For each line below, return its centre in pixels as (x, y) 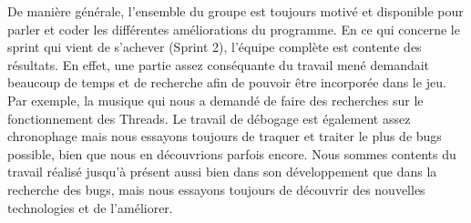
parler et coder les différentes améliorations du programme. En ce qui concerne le (234, 29)
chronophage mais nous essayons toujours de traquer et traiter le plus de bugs (225, 136)
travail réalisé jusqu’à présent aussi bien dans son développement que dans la (222, 172)
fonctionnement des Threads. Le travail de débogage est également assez (209, 118)
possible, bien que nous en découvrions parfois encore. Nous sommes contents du (232, 153)
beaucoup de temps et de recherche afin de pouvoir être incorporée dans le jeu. (227, 82)
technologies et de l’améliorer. (90, 207)
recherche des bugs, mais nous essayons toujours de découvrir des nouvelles (216, 189)
